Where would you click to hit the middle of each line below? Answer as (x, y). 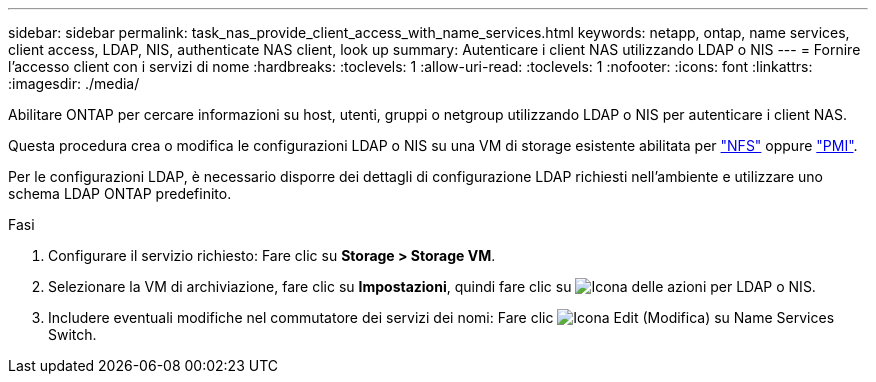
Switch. (72, 334)
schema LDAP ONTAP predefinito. (120, 193)
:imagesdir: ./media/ (74, 83)
